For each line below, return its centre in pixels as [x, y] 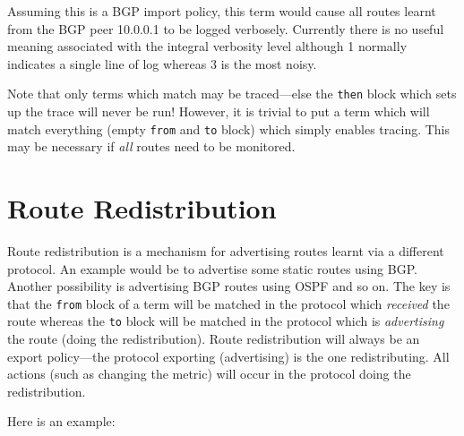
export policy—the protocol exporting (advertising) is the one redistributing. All [228, 356]
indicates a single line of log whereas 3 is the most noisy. [162, 63]
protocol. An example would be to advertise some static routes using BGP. [212, 268]
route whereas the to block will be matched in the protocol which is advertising [226, 321]
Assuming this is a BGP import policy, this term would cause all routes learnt [222, 11]
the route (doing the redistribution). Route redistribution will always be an [214, 339]
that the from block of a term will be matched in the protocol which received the [228, 303]
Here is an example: [61, 421]
